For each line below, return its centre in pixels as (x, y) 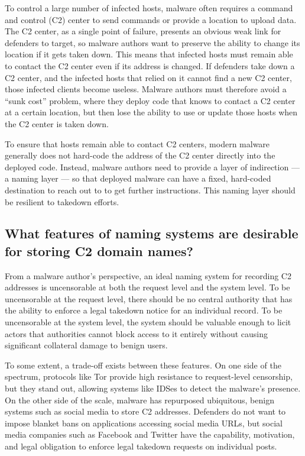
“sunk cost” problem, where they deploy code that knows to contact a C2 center (150, 100)
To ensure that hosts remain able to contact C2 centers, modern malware (137, 143)
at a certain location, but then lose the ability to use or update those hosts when (151, 112)
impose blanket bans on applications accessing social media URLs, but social (144, 423)
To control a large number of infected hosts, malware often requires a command (149, 8)
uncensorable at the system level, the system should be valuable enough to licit (148, 322)
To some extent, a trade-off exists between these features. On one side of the (143, 365)
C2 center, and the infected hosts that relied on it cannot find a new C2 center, (148, 77)
